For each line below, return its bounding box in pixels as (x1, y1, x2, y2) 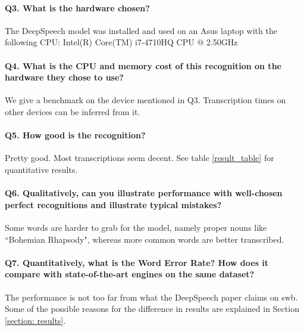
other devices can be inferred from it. (5, 105, 140, 117)
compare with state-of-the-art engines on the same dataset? (5, 268, 255, 280)
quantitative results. (5, 163, 78, 175)
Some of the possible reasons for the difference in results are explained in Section (5, 302, 299, 315)
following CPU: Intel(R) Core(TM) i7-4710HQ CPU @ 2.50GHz (5, 36, 238, 48)
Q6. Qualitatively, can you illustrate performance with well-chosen (5, 187, 283, 199)
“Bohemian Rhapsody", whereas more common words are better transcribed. (5, 233, 284, 245)
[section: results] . (5, 314, 66, 326)
